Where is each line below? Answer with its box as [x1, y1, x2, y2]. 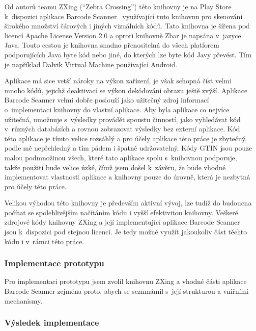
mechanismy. [4, 295, 43, 306]
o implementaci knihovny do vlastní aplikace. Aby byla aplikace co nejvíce [4, 104, 229, 114]
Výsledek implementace [4, 316, 99, 329]
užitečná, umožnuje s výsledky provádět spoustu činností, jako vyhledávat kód [4, 114, 241, 124]
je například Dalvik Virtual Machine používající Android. [4, 59, 177, 69]
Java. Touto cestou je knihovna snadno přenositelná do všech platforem [4, 40, 219, 50]
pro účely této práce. [4, 181, 67, 191]
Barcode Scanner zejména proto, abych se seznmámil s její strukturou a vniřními [4, 286, 249, 296]
